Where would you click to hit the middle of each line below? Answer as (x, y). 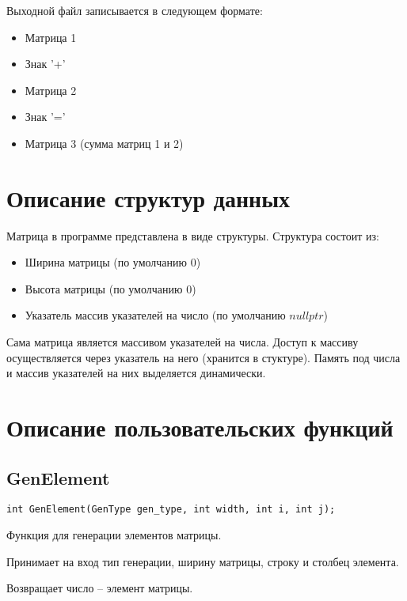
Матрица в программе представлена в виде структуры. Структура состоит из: (193, 235)
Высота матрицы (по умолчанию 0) (110, 288)
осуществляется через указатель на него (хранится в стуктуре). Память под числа (203, 357)
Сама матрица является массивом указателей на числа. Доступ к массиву (183, 342)
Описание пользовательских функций (200, 427)
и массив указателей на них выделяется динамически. (136, 373)
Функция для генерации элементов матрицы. (114, 535)
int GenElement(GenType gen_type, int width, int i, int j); (171, 510)
